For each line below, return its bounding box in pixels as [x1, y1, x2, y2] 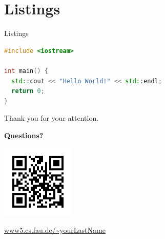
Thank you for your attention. [4, 113, 99, 123]
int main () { [4, 67, 48, 75]
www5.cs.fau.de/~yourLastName [4, 225, 106, 235]
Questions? [4, 130, 44, 140]
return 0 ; [11, 87, 45, 95]
